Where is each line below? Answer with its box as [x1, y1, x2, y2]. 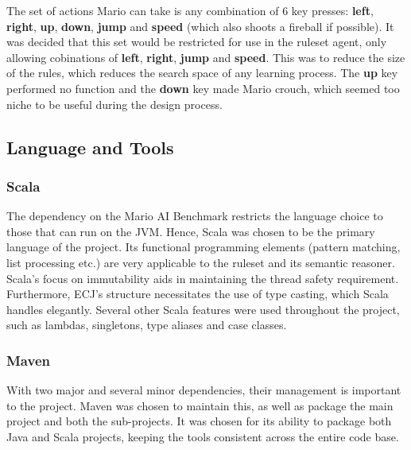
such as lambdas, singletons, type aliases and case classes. [6, 316, 287, 333]
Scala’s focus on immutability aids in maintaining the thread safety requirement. [6, 270, 399, 286]
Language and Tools [6, 134, 174, 159]
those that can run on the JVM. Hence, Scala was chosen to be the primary [6, 223, 375, 239]
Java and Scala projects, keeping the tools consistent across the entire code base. [6, 428, 399, 444]
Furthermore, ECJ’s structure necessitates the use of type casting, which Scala [6, 285, 389, 302]
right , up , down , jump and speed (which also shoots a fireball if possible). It [6, 17, 394, 34]
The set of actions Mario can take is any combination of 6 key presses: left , [6, 2, 374, 18]
